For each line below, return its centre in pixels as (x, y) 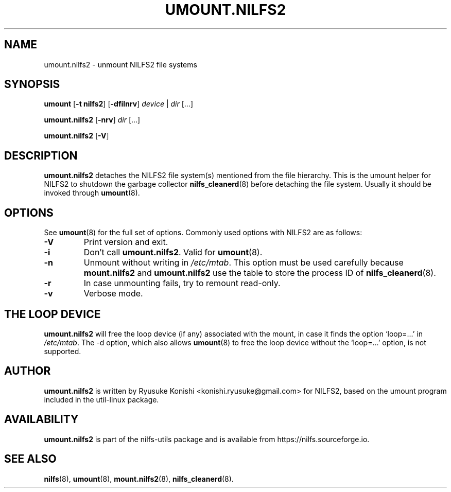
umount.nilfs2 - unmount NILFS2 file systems (120, 64)
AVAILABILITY (41, 419)
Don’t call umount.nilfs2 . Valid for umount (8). (173, 252)
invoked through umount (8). (92, 193)
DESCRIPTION (41, 155)
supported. (63, 351)
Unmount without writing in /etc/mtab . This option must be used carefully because (244, 263)
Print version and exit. (126, 242)
